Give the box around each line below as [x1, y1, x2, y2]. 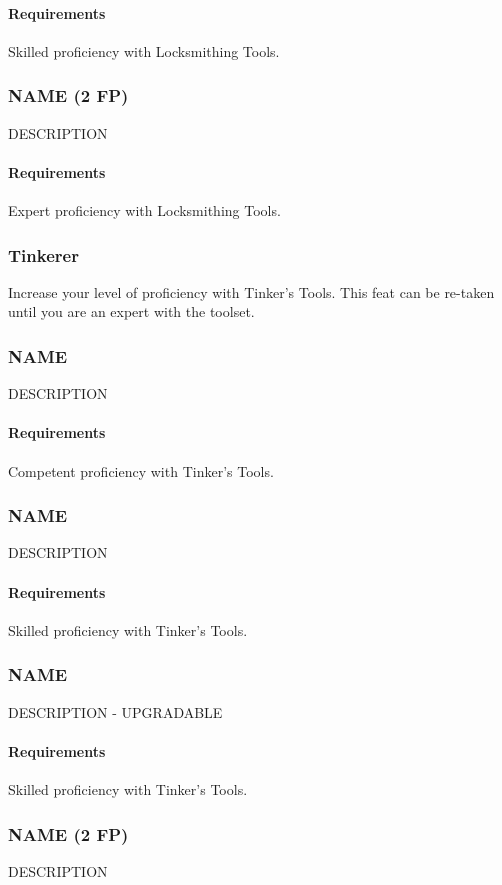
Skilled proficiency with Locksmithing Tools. [8, 40, 280, 61]
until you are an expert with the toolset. [8, 301, 255, 322]
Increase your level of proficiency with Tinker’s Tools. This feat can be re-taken [8, 281, 495, 302]
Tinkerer [8, 242, 79, 267]
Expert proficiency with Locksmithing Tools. [8, 200, 281, 220]
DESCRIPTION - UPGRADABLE [8, 701, 223, 722]
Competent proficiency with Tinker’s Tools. [8, 460, 274, 481]
